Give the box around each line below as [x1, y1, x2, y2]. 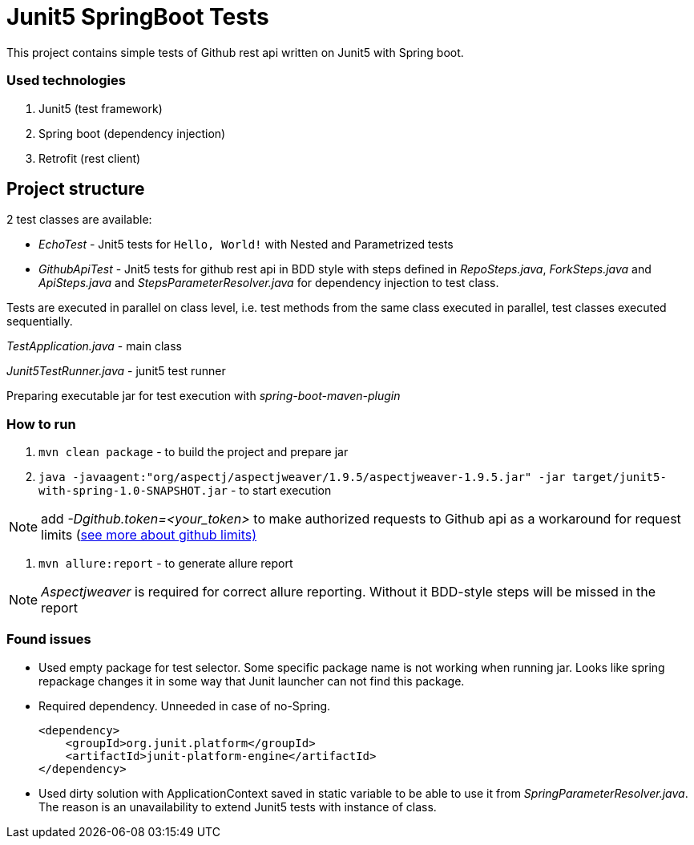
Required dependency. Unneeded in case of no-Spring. [38, 698, 331, 713]
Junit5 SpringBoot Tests [6, 3, 269, 30]
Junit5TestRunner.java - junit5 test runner [6, 364, 226, 378]
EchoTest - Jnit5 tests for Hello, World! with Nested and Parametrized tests [38, 237, 454, 252]
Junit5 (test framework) [38, 101, 163, 115]
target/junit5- [571, 471, 667, 484]
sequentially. [6, 314, 73, 329]
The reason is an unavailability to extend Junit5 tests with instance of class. [38, 799, 437, 814]
